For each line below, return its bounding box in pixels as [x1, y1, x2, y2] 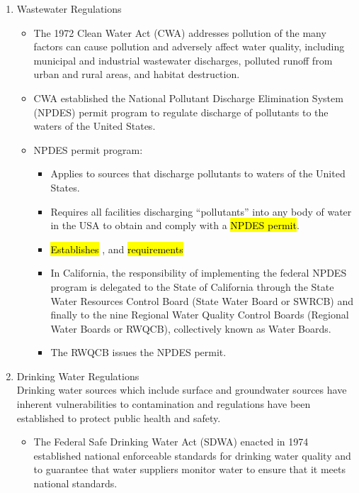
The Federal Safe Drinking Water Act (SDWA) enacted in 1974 [33, 434, 309, 449]
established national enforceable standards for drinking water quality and [33, 448, 351, 462]
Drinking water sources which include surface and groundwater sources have [16, 382, 347, 397]
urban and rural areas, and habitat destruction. [33, 67, 240, 82]
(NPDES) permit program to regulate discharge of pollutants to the [33, 104, 329, 119]
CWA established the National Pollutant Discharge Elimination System [33, 90, 343, 105]
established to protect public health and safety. [16, 410, 221, 425]
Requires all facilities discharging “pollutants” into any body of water [50, 204, 352, 218]
